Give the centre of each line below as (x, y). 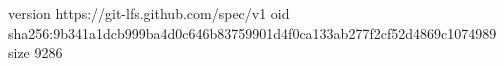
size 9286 (35, 52)
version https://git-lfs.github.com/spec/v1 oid (149, 13)
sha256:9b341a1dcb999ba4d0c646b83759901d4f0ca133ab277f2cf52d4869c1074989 (252, 32)
